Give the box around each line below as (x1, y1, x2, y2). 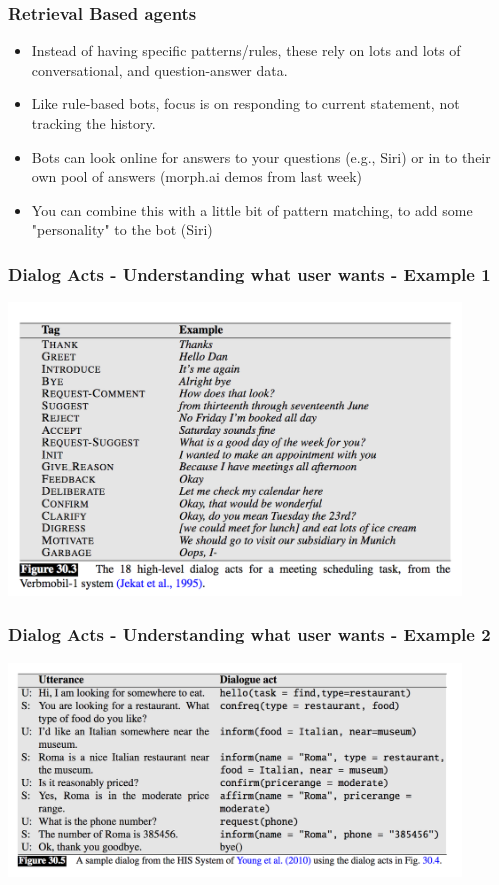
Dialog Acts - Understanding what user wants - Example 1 (8, 261, 491, 286)
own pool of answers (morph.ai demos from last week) (31, 166, 362, 187)
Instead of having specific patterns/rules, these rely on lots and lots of (31, 40, 461, 61)
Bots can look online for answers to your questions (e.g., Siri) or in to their (31, 146, 491, 167)
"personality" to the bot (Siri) (31, 219, 213, 240)
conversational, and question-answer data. (31, 59, 288, 80)
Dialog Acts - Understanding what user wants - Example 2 (8, 622, 491, 647)
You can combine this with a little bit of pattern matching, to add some (31, 199, 473, 220)
